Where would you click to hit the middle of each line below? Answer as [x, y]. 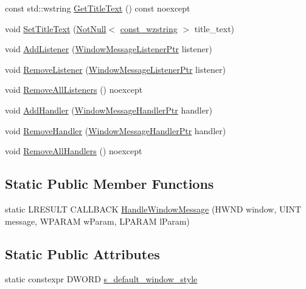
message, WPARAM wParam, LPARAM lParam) [97, 221]
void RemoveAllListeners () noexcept [74, 90]
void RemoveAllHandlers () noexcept [74, 151]
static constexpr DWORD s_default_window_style [101, 279]
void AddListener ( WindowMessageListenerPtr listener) [109, 49]
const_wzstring [149, 28]
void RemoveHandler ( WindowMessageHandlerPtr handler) [116, 130]
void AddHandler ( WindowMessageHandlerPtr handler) [109, 110]
